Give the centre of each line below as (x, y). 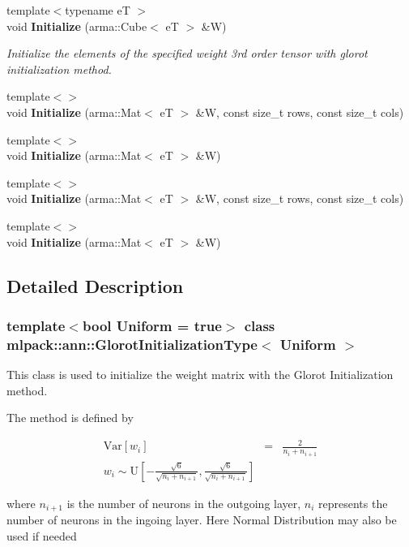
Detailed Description (95, 285)
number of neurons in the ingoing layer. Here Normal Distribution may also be (202, 520)
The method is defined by (70, 418)
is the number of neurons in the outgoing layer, (184, 503)
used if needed (42, 535)
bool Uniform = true (152, 325)
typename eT (98, 10)
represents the (353, 503)
